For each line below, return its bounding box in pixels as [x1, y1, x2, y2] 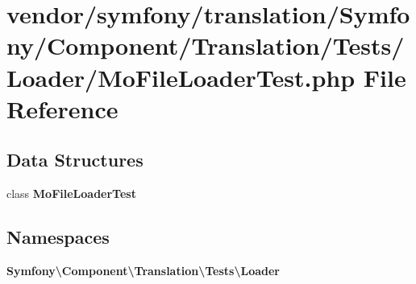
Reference [6, 92, 119, 125]
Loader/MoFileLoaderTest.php [6, 60, 356, 93]
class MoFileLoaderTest [6, 185, 136, 202]
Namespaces [6, 224, 110, 249]
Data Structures [6, 147, 144, 172]
